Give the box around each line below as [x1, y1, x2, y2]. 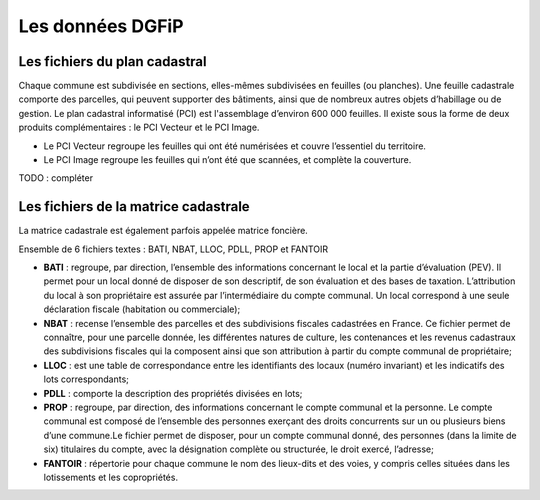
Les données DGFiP [18, 15, 184, 37]
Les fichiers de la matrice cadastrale [18, 198, 250, 215]
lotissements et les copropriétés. [43, 471, 179, 483]
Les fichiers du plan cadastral [18, 53, 207, 70]
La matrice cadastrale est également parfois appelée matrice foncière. [18, 225, 309, 237]
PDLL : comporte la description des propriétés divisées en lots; [43, 387, 303, 399]
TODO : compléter [18, 172, 94, 184]
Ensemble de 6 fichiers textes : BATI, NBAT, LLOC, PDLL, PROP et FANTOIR [18, 243, 329, 255]
